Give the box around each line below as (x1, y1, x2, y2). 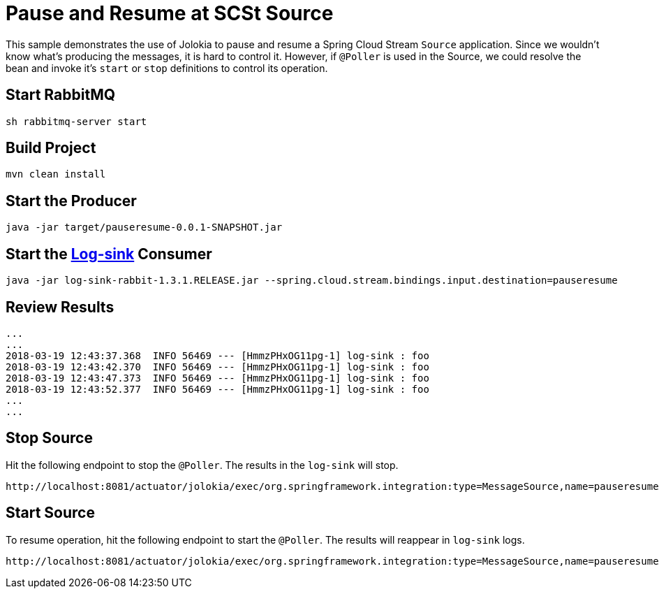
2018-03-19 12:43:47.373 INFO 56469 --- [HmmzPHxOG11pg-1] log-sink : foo (6, 372, 429, 384)
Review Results (6, 298, 114, 316)
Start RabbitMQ (6, 86, 116, 104)
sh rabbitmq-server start (6, 115, 147, 127)
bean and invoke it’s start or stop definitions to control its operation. (6, 61, 328, 74)
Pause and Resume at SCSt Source (6, 1, 334, 25)
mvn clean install (6, 168, 106, 180)
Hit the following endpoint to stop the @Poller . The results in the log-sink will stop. (6, 458, 399, 471)
